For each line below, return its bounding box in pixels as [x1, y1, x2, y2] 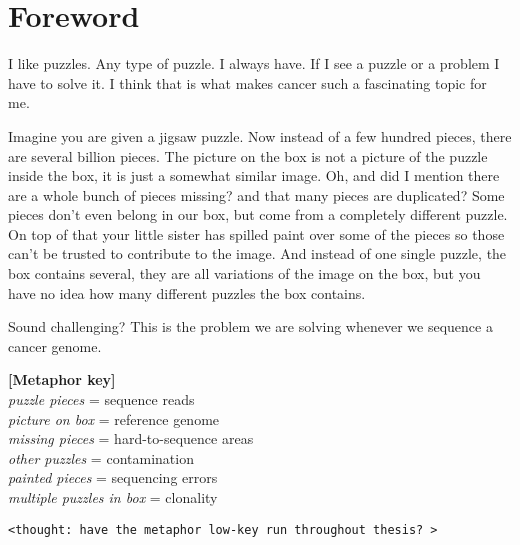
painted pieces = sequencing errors [8, 467, 218, 488]
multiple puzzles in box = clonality [8, 487, 218, 507]
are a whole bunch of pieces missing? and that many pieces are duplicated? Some [8, 184, 505, 205]
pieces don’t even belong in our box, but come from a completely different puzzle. [8, 204, 508, 225]
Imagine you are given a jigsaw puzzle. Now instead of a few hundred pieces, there [8, 125, 512, 146]
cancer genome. [8, 335, 102, 356]
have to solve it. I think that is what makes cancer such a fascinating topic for [8, 72, 487, 93]
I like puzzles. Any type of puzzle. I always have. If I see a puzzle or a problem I [8, 53, 500, 74]
